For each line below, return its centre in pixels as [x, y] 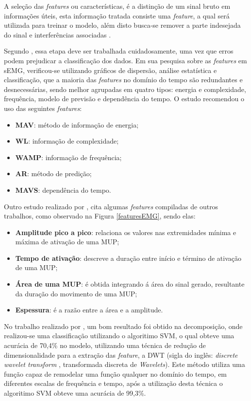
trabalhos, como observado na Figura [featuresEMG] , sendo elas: [100, 216]
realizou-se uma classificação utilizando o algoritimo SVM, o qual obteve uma [119, 336]
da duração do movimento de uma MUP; [76, 293]
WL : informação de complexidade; [67, 141]
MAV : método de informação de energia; [77, 124]
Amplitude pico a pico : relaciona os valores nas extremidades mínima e [126, 232]
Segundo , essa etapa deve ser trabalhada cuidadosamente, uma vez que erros [119, 51]
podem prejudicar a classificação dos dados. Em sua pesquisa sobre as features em [125, 60]
